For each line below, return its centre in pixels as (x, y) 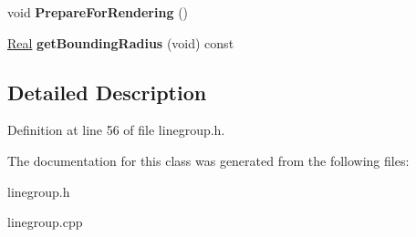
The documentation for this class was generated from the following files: (208, 160)
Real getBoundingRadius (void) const (121, 42)
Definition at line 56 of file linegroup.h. (116, 130)
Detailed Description (107, 92)
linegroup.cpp (45, 222)
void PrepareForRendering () (98, 12)
